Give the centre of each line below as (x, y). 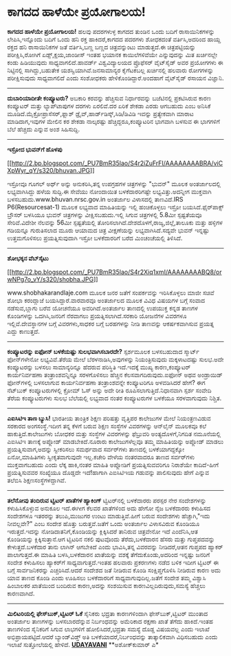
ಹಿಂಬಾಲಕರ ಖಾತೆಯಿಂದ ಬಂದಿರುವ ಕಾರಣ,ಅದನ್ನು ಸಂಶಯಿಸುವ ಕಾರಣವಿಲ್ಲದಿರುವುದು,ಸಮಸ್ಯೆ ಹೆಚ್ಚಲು (106, 585)
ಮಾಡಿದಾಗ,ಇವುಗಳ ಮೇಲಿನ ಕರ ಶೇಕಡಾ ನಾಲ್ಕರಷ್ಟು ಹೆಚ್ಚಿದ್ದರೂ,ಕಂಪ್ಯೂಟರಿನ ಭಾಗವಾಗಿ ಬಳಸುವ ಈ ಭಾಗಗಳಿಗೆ (113, 121)
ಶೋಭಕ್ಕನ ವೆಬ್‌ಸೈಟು (28, 258)
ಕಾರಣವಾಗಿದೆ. (21, 593)
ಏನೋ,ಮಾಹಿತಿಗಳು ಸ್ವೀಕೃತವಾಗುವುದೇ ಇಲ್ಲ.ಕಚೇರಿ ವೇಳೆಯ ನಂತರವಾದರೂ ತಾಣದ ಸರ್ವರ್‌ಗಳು (101, 457)
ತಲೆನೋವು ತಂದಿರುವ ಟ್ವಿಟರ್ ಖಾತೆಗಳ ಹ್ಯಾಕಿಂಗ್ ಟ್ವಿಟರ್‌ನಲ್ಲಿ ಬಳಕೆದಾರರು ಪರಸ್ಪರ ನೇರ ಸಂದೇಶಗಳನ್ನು (107, 500)
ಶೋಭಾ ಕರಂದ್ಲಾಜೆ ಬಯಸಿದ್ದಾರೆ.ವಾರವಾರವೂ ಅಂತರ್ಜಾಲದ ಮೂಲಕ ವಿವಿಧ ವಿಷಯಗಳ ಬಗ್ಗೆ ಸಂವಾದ (106, 300)
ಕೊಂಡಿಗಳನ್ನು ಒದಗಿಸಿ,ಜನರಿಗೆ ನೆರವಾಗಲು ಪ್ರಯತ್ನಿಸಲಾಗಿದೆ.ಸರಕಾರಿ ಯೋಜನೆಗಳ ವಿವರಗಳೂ (97, 316)
